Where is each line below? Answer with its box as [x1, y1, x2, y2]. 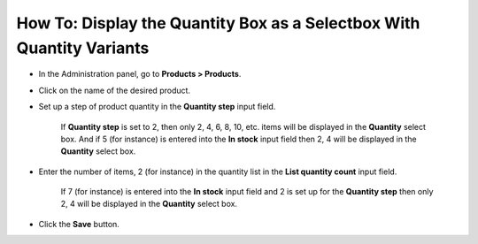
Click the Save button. [38, 218, 119, 229]
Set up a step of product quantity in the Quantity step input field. [38, 102, 276, 112]
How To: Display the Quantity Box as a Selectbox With [16, 13, 420, 33]
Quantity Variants [16, 38, 150, 57]
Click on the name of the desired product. [38, 85, 190, 95]
